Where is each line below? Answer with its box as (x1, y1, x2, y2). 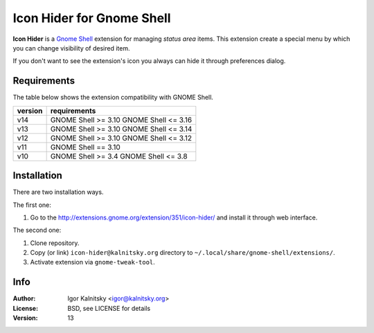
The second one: (12, 226, 62, 235)
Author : (12, 294, 36, 303)
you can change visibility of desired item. (12, 44, 130, 52)
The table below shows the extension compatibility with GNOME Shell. (12, 93, 214, 102)
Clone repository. (30, 239, 80, 247)
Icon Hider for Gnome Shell (12, 10, 171, 26)
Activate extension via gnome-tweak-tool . (30, 258, 155, 267)
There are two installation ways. (12, 188, 104, 197)
